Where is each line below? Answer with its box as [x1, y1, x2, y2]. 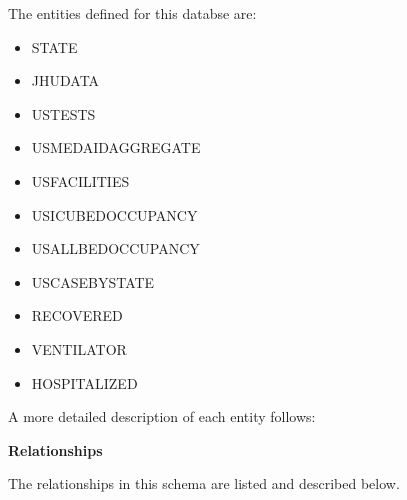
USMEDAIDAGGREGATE [31, 137, 201, 158]
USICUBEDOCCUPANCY [31, 204, 198, 225]
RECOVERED [31, 305, 123, 326]
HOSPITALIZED [31, 372, 138, 393]
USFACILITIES [31, 170, 130, 191]
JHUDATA [31, 70, 100, 91]
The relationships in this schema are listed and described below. [8, 473, 400, 494]
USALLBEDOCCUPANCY [31, 238, 200, 259]
